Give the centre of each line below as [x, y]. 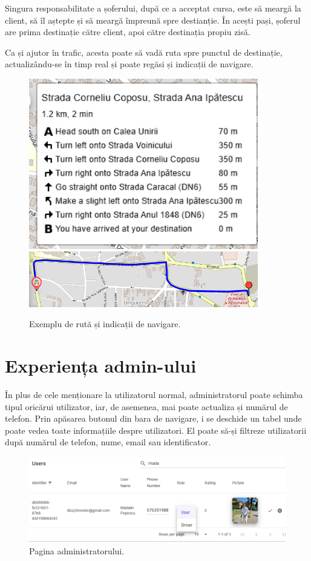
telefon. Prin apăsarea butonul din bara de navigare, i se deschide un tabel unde [153, 418]
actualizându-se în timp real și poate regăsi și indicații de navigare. [129, 64]
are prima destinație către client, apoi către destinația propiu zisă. [128, 32]
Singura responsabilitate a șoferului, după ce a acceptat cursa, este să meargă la [153, 8]
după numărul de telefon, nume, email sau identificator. [108, 442]
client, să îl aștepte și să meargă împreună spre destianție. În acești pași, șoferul [153, 20]
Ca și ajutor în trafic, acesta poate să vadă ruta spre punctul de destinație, [144, 52]
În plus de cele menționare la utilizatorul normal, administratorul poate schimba [154, 395]
